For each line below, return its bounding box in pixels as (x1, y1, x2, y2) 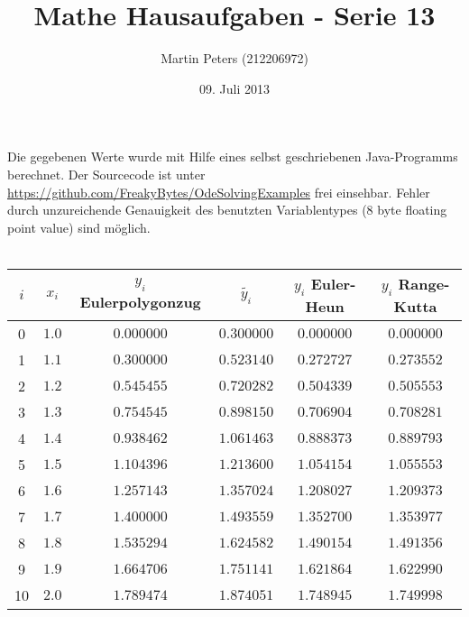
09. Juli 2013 (199, 78, 270, 97)
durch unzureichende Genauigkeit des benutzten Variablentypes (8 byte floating (7, 200, 447, 219)
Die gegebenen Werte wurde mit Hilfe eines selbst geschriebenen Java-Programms (7, 147, 458, 166)
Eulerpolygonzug (79, 290, 201, 312)
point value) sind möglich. (7, 217, 151, 236)
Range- (398, 272, 450, 294)
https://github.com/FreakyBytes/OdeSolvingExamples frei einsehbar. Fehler (7, 182, 430, 201)
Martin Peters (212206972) (161, 49, 308, 68)
